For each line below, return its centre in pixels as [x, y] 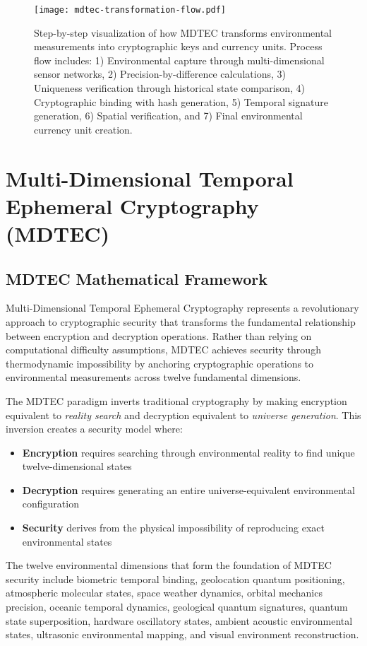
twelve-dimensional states [77, 466]
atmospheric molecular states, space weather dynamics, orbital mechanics [164, 593]
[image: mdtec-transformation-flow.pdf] [130, 10]
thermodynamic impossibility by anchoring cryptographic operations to [160, 363]
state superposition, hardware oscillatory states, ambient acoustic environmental [179, 620]
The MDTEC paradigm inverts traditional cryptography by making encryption [176, 400]
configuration [50, 504]
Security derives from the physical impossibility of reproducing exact [173, 528]
